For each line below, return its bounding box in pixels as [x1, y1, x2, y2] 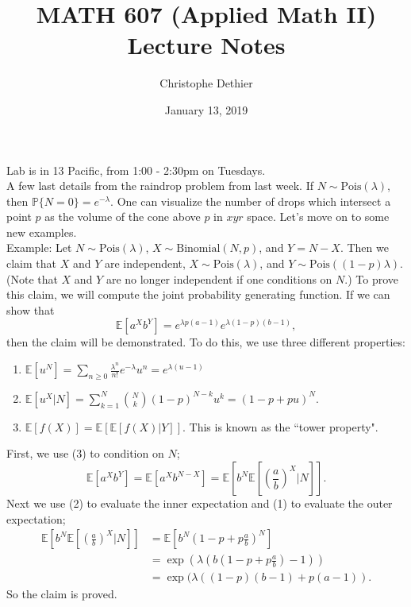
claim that [6, 255, 56, 272]
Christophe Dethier [159, 75, 253, 91]
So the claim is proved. [6, 586, 117, 602]
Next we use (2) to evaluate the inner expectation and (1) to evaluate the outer [6, 495, 393, 512]
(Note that [6, 270, 58, 287]
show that [6, 301, 55, 318]
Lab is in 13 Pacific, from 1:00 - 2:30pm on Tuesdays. [6, 161, 266, 178]
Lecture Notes [127, 29, 286, 61]
